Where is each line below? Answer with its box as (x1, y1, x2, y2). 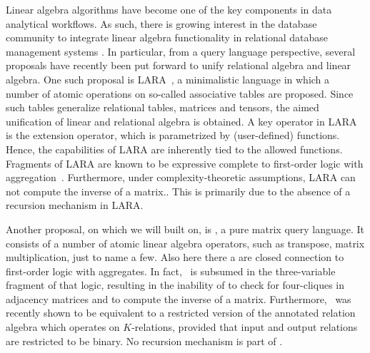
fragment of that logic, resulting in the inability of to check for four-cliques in (6, 277, 345, 292)
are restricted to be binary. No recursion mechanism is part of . (6, 333, 283, 348)
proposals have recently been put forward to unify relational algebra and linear (6, 58, 351, 73)
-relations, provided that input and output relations (131, 319, 358, 334)
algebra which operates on (6, 319, 120, 334)
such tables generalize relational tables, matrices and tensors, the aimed (6, 100, 319, 115)
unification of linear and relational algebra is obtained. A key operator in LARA (6, 113, 357, 128)
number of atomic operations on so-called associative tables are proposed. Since (6, 86, 354, 101)
